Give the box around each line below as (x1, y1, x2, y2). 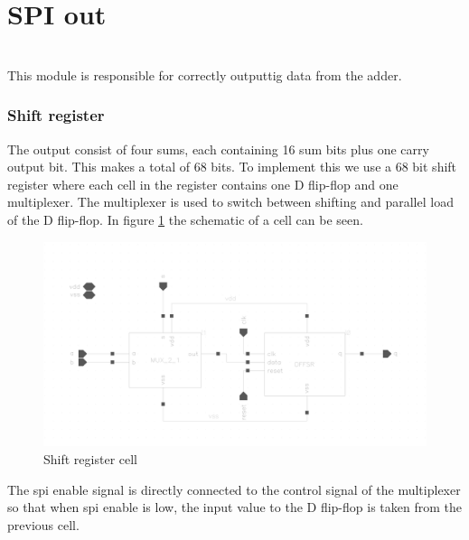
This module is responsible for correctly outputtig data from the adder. (7, 65, 402, 84)
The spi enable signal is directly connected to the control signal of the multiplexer (7, 479, 461, 498)
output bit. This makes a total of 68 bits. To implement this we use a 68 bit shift (7, 157, 457, 176)
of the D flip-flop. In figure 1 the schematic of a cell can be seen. (7, 209, 363, 228)
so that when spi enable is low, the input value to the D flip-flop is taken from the (7, 498, 462, 517)
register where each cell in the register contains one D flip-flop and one (7, 174, 399, 193)
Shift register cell (43, 450, 137, 468)
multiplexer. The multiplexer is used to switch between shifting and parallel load (7, 192, 454, 211)
